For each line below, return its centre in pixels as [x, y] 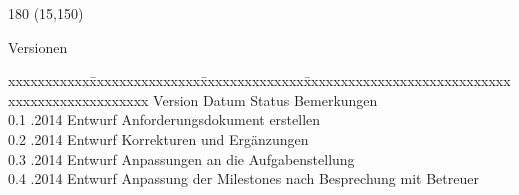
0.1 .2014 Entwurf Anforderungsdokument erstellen [164, 119]
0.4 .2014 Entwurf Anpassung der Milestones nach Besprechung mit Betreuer [243, 178]
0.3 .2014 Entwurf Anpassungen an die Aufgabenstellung [181, 158]
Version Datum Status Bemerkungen [265, 99]
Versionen [38, 46]
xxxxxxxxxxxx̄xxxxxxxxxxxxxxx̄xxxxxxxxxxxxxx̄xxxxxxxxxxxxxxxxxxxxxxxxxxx [259, 80]
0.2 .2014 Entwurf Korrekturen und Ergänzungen [158, 138]
